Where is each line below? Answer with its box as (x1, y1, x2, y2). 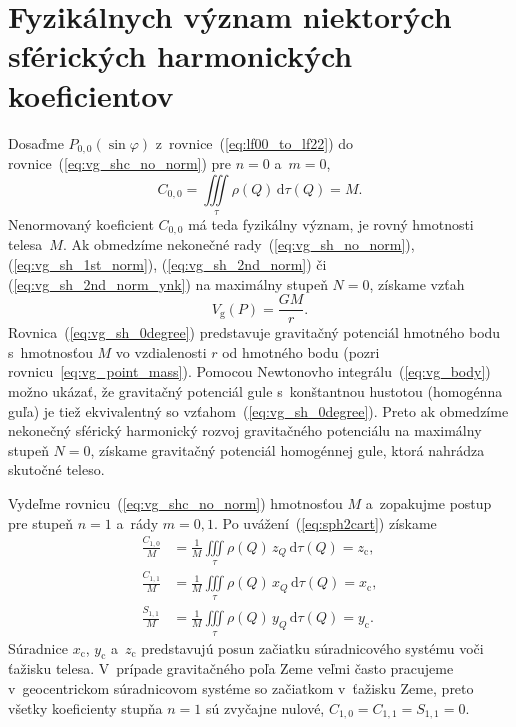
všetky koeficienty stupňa (8, 697, 163, 718)
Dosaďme (8, 132, 64, 153)
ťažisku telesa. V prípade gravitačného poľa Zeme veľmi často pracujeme (8, 658, 454, 679)
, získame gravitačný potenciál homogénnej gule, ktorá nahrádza (90, 439, 485, 460)
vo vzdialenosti (115, 341, 207, 362)
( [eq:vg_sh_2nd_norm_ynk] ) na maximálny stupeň (8, 273, 328, 294)
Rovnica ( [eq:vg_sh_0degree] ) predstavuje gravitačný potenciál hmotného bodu (8, 322, 501, 343)
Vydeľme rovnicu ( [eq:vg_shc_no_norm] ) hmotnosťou (8, 492, 343, 513)
